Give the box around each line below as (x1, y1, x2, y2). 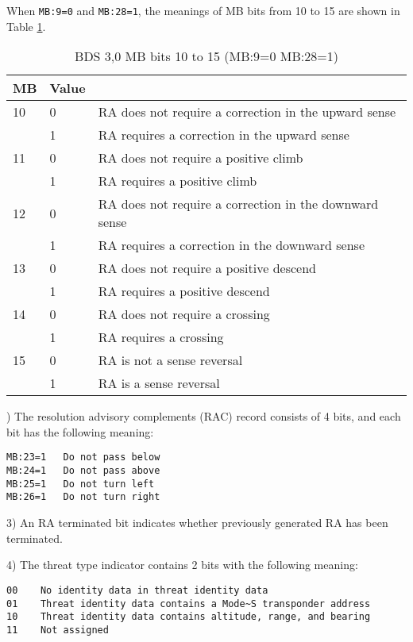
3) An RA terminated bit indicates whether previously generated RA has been (6, 514, 388, 531)
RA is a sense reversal (98, 374, 220, 393)
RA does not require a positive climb (98, 148, 303, 167)
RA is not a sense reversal (98, 351, 243, 370)
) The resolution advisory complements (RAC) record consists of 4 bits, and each (6, 408, 401, 425)
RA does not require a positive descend (98, 259, 316, 278)
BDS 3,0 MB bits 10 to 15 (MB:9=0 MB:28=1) (75, 47, 338, 66)
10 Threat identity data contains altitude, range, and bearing (6, 611, 371, 623)
